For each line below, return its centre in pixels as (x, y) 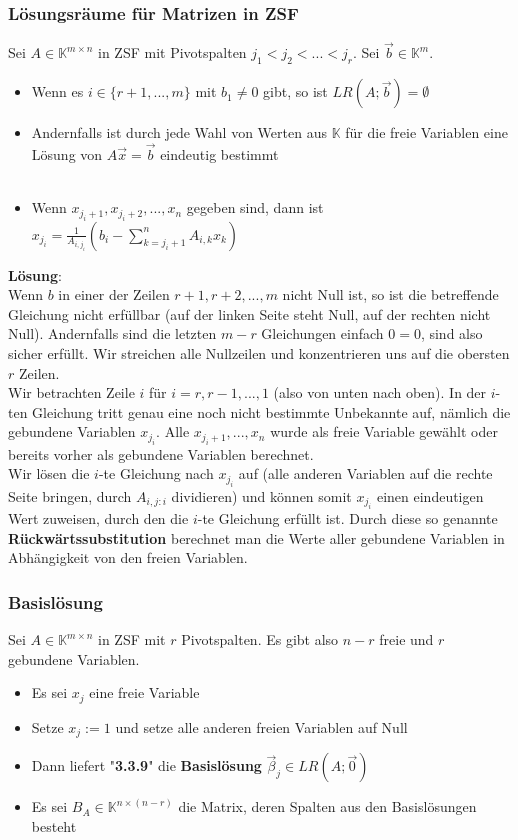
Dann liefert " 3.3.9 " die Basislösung (146, 765)
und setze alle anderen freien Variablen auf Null (261, 726)
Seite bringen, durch (70, 495)
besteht (54, 825)
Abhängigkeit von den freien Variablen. (128, 557)
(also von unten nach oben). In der (380, 392)
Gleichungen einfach (322, 333)
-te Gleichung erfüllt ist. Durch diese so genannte (347, 518)
